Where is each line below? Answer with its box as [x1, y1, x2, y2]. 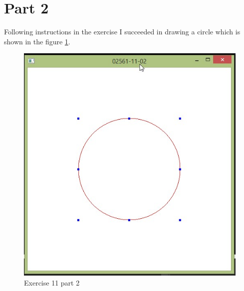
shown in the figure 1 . [4, 36, 70, 46]
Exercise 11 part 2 [24, 277, 80, 288]
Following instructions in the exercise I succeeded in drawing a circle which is [4, 26, 241, 37]
